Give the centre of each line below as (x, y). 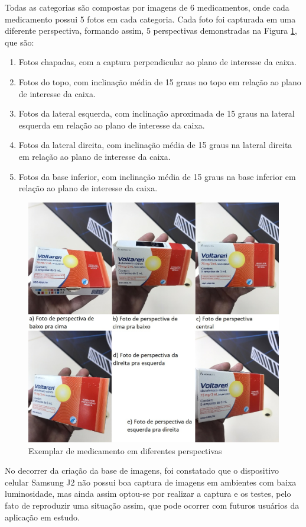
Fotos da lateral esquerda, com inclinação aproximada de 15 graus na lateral (157, 113)
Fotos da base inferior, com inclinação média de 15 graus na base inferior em (157, 176)
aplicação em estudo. (42, 517)
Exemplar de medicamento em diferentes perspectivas (125, 450)
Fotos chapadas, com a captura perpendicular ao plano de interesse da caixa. (157, 62)
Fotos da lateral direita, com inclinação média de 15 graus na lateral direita (155, 145)
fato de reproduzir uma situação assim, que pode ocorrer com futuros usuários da (152, 505)
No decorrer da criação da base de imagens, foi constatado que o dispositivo (142, 470)
